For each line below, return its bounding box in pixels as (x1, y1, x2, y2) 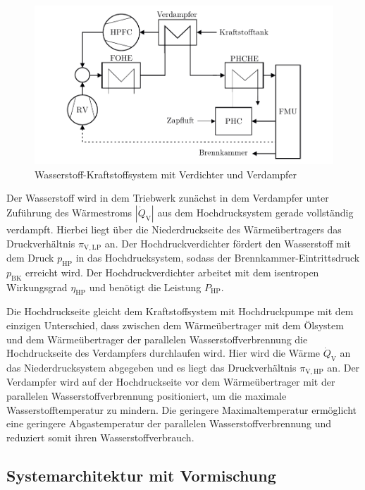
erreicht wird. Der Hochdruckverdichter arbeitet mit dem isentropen (25, 264, 319, 279)
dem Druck (6, 250, 54, 265)
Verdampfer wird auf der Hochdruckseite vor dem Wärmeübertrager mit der (6, 374, 335, 389)
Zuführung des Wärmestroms (6, 205, 132, 220)
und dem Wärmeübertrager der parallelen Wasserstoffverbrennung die (6, 331, 308, 346)
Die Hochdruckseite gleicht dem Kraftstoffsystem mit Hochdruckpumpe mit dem (6, 304, 354, 319)
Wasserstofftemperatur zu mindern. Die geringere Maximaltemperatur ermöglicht (6, 402, 357, 417)
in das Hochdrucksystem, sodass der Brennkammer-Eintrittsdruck (75, 250, 360, 265)
